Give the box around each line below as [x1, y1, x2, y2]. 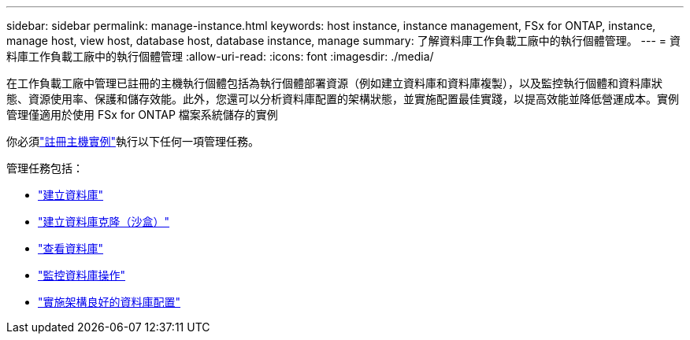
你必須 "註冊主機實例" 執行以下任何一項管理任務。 [6, 135, 260, 148]
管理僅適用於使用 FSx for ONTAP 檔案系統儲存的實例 [6, 108, 278, 121]
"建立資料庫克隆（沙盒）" [38, 215, 170, 228]
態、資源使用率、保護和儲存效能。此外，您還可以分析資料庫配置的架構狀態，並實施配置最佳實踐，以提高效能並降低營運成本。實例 [6, 92, 679, 105]
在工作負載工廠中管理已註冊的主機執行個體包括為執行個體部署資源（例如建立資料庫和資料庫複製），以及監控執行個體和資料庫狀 [6, 76, 662, 90]
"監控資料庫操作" [38, 268, 126, 282]
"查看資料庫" [38, 242, 104, 255]
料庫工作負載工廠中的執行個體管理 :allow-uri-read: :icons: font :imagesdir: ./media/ [6, 50, 434, 63]
